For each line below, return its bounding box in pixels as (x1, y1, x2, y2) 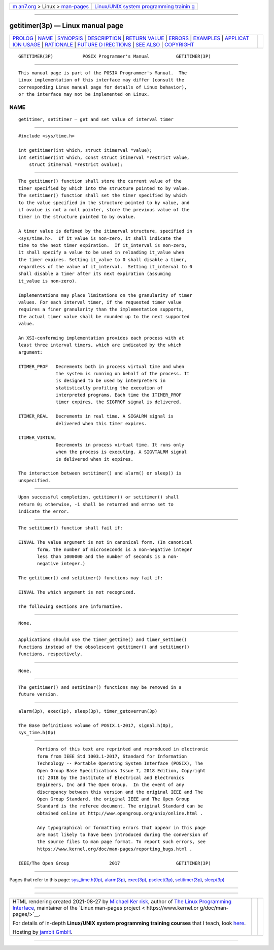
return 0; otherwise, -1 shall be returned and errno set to (18, 501, 174, 507)
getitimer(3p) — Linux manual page (9, 21, 124, 30)
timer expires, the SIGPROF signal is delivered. (56, 399, 182, 405)
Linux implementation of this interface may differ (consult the (18, 77, 185, 83)
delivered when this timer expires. (56, 421, 147, 426)
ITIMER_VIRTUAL (18, 435, 56, 440)
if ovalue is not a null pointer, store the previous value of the (18, 207, 190, 212)
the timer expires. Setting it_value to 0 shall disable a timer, (18, 257, 187, 262)
